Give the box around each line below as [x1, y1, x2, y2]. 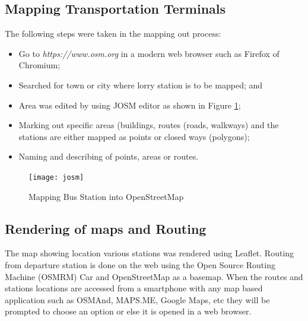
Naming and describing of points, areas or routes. [18, 150, 199, 163]
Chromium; [18, 59, 61, 71]
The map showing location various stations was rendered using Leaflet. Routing [5, 247, 294, 259]
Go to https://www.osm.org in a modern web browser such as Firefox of [18, 47, 280, 59]
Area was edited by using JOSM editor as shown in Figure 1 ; [18, 98, 241, 111]
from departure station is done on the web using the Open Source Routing [5, 259, 275, 271]
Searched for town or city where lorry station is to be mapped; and [18, 78, 263, 91]
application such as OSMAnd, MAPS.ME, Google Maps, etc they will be [5, 293, 270, 306]
